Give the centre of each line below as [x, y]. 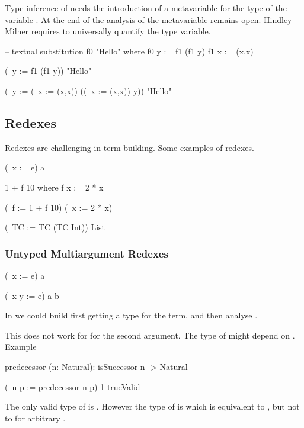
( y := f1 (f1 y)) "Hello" [48, 71]
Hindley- [279, 19]
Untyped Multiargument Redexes [87, 253]
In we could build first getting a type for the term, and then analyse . [131, 315]
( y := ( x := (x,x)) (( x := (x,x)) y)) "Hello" [88, 90]
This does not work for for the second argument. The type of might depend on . [150, 335]
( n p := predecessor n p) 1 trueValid [73, 386]
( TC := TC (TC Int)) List [55, 227]
